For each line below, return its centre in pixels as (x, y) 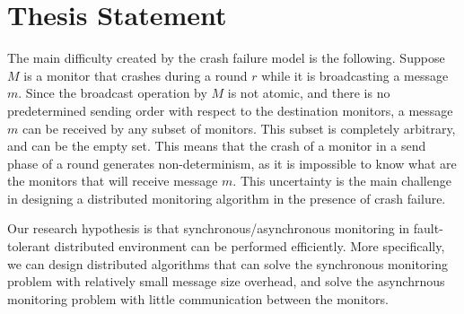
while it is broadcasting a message (355, 75)
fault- (428, 228)
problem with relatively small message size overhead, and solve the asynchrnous (226, 281)
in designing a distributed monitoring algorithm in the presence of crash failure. (227, 198)
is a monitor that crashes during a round (136, 75)
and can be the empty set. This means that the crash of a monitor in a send (217, 146)
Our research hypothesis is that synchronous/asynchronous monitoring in (209, 228)
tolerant (29, 246)
